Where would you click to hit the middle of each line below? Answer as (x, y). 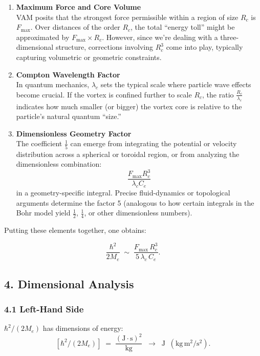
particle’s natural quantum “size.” (69, 116)
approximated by (43, 37)
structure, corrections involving (104, 47)
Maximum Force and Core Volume (79, 7)
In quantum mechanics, (53, 84)
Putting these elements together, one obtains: (75, 230)
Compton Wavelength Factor (68, 74)
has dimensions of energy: (83, 328)
